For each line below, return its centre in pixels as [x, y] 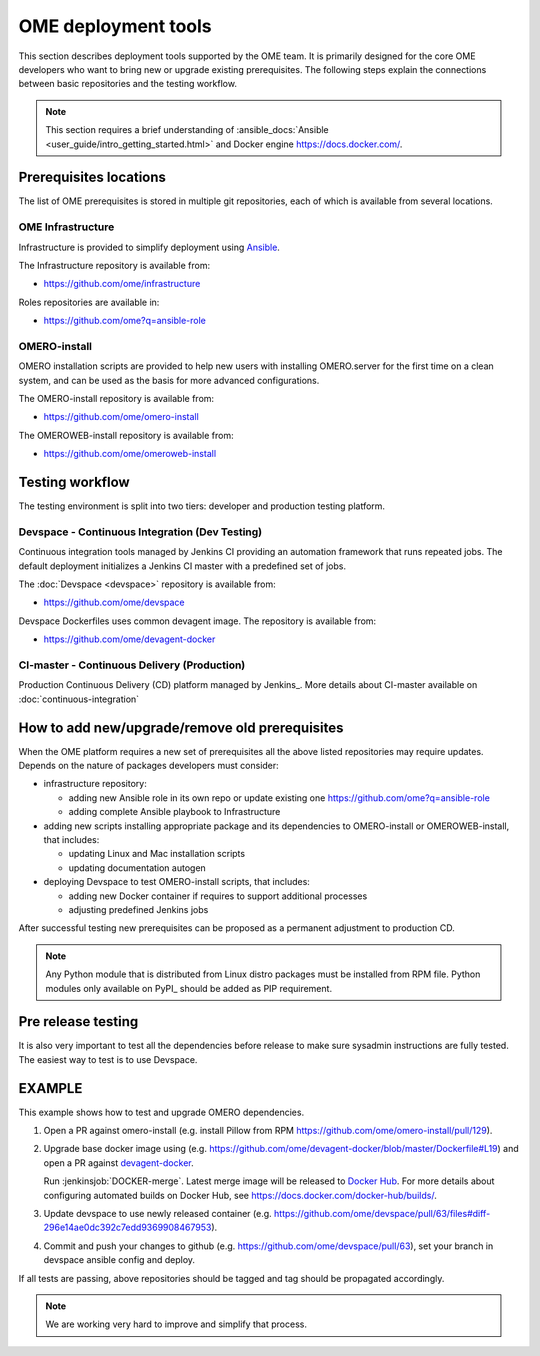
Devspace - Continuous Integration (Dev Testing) [140, 532]
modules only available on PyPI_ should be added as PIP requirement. [189, 988]
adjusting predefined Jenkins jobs [138, 909]
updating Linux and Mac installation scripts [156, 854]
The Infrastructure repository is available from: [114, 265]
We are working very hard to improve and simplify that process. [176, 1324]
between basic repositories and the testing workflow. [127, 84]
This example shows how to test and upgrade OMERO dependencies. [161, 1112]
